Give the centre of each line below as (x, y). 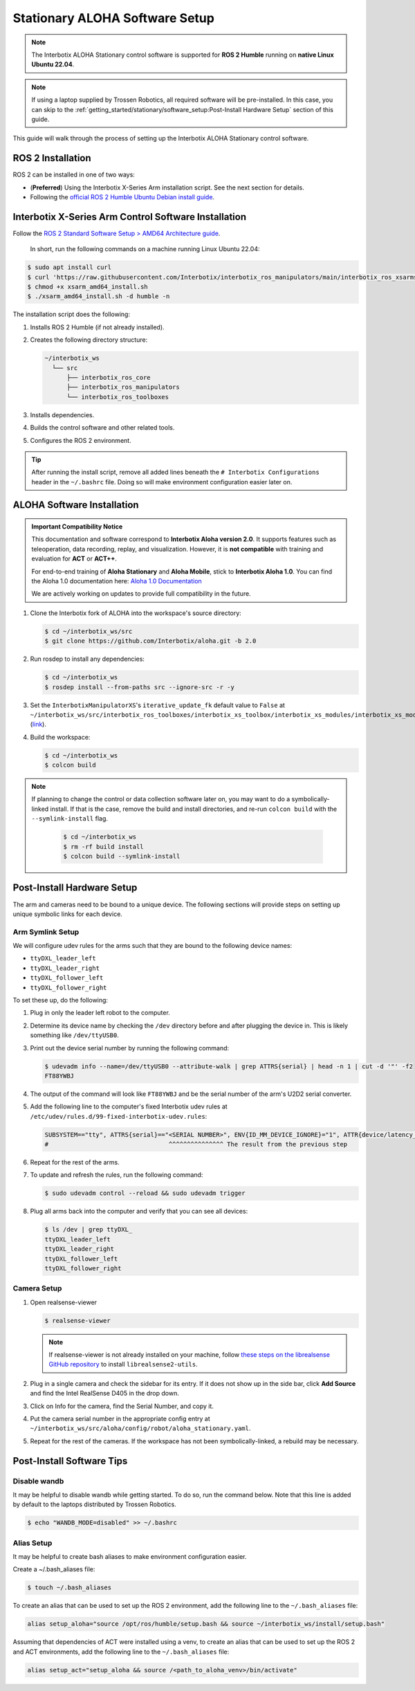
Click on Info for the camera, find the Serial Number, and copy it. (122, 1406)
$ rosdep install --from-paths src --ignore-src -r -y (139, 687)
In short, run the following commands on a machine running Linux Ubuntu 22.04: (145, 249)
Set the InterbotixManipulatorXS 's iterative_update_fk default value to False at (157, 705)
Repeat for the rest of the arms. (75, 1162)
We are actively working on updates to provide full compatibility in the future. (141, 594)
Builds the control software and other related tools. (102, 428)
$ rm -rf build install (104, 847)
